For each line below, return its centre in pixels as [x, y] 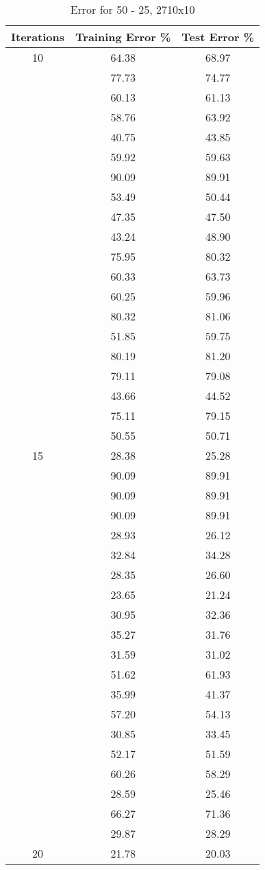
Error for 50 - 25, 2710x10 [132, 9]
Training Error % [123, 37]
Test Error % [218, 37]
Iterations [38, 37]
